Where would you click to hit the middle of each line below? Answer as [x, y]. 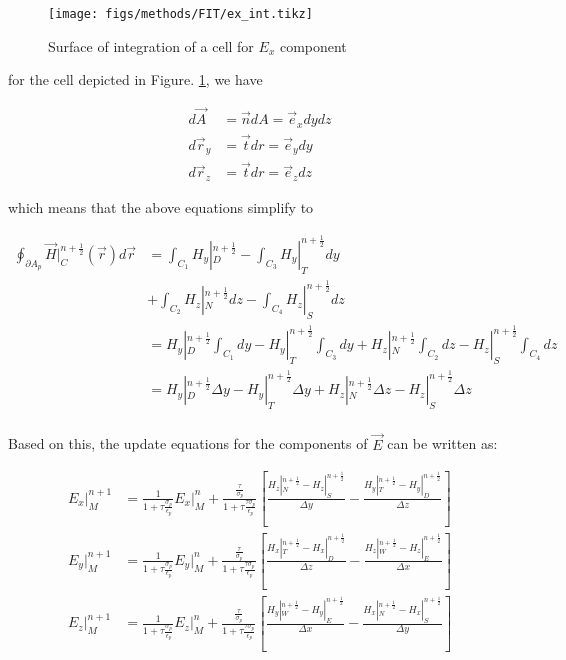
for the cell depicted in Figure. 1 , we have [135, 79]
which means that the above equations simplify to [161, 206]
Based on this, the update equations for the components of [188, 443]
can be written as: [442, 443]
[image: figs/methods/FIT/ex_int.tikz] [180, 14]
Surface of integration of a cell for [151, 45]
